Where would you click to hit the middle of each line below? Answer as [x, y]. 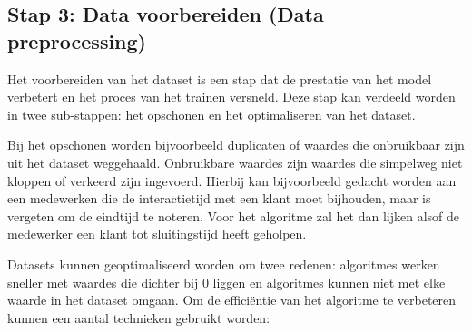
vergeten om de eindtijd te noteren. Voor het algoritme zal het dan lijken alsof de [234, 215]
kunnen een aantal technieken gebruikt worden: [139, 317]
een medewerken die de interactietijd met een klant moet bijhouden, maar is [219, 198]
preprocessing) [77, 40]
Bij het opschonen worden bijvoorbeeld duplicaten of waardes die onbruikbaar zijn [236, 145]
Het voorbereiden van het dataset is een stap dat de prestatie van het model [220, 78]
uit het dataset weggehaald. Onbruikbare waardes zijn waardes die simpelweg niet [235, 162]
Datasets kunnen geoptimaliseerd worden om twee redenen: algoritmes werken [224, 264]
